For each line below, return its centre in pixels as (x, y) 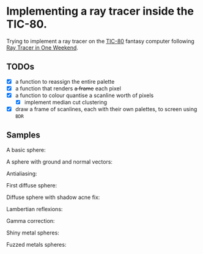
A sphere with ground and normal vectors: (60, 161)
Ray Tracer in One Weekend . (42, 48)
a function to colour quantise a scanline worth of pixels (84, 95)
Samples (24, 135)
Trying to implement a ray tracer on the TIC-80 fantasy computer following (100, 41)
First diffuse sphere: (32, 185)
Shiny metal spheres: (33, 233)
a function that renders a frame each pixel (68, 88)
